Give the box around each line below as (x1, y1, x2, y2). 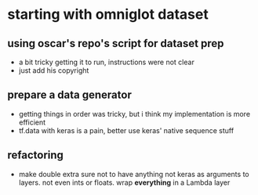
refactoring (7, 149, 64, 162)
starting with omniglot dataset (7, 5, 209, 23)
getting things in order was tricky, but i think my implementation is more (18, 109, 251, 118)
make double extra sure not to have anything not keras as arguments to (18, 169, 249, 179)
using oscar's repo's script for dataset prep (7, 37, 224, 50)
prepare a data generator (7, 88, 133, 102)
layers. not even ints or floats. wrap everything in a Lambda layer (18, 178, 231, 187)
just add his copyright (18, 66, 89, 75)
